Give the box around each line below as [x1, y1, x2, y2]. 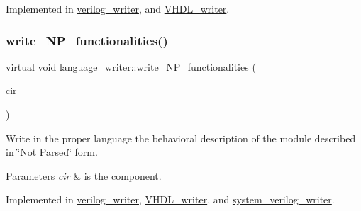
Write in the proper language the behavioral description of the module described [6, 130, 356, 145]
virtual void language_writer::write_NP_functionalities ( [6, 59, 256, 74]
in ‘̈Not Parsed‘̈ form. [6, 144, 98, 159]
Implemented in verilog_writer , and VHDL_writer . [6, 1, 230, 16]
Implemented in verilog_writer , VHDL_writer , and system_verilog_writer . [6, 192, 335, 207]
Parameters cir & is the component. [6, 168, 162, 183]
